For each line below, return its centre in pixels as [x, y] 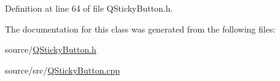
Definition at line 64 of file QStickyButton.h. [89, 8]
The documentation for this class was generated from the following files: [140, 29]
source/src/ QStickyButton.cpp [63, 70]
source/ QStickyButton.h [51, 49]
